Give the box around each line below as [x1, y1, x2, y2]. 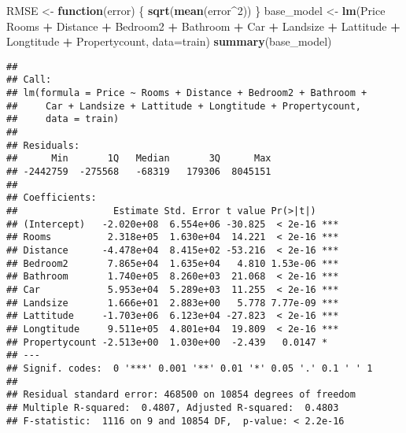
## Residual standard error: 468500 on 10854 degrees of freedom [6, 389, 356, 401]
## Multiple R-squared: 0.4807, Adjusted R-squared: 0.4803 [6, 402, 339, 413]
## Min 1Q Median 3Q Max [6, 153, 271, 165]
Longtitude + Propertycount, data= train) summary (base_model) [6, 33, 332, 50]
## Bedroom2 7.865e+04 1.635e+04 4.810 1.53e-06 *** [6, 257, 339, 269]
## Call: [6, 74, 52, 86]
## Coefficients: [6, 192, 97, 204]
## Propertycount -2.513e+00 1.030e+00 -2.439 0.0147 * [6, 336, 328, 348]
